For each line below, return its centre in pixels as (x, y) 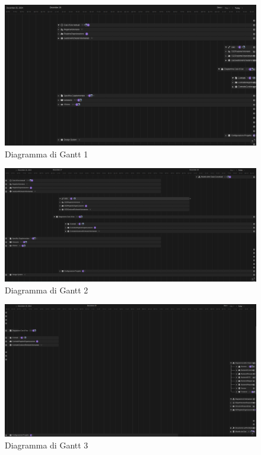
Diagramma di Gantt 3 (47, 445)
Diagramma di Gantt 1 (47, 154)
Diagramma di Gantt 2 (47, 290)
